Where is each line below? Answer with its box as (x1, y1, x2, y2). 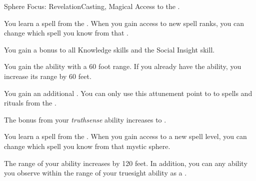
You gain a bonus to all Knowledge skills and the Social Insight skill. (4, 44, 215, 54)
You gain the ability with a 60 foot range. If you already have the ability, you (4, 61, 241, 71)
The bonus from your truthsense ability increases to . (4, 114, 166, 124)
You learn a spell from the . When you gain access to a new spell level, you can (4, 131, 247, 141)
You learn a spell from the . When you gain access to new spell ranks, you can (4, 17, 244, 28)
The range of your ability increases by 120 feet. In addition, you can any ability (4, 157, 247, 168)
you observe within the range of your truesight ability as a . (4, 167, 187, 178)
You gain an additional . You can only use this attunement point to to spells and (4, 87, 252, 98)
